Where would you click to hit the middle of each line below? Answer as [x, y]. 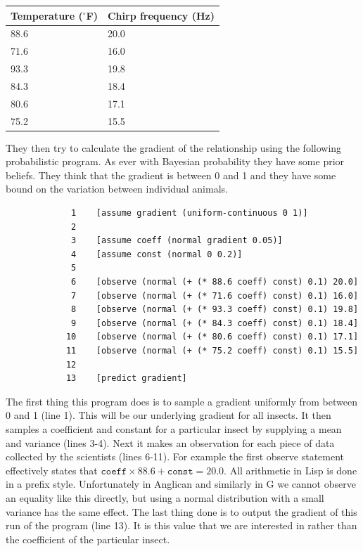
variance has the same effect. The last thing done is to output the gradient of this [181, 511]
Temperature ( [47, 15]
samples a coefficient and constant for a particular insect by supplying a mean [174, 428]
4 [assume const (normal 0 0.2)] [157, 254]
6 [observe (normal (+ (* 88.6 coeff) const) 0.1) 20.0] [215, 282]
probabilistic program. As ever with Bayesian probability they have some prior [175, 161]
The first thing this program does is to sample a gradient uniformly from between [181, 401]
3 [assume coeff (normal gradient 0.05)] [177, 241]
